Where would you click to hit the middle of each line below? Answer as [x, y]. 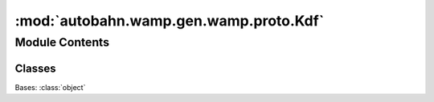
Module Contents [62, 42]
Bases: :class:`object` [50, 87]
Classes [35, 68]
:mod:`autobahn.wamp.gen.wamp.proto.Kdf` [170, 21]
